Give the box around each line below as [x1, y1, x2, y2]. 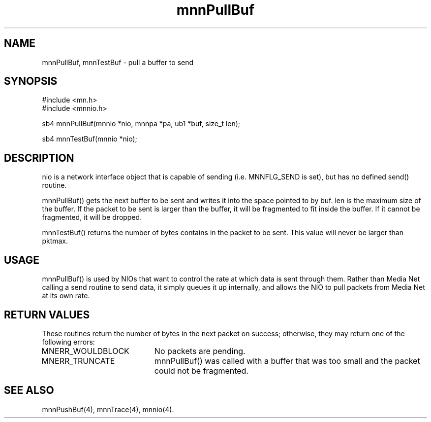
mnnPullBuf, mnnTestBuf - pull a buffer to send [42, 58, 194, 67]
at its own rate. [42, 291, 90, 300]
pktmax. [42, 237, 68, 246]
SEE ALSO [4, 384, 54, 397]
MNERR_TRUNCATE [41, 355, 115, 366]
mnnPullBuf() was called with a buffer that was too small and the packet [154, 355, 420, 366]
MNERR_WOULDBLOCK [41, 346, 129, 356]
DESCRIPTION [4, 151, 74, 164]
